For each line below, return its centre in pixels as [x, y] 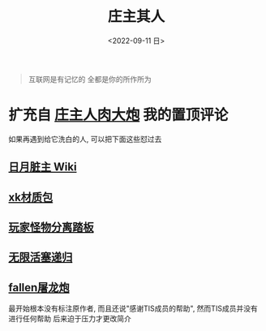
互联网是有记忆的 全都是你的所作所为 [90, 79]
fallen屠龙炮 [39, 288]
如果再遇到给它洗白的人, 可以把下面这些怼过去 [85, 139]
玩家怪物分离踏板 [51, 228]
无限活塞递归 [41, 258]
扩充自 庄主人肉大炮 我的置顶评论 [118, 115]
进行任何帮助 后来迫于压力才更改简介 [70, 319]
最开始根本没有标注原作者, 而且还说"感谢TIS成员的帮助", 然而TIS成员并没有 [133, 308]
